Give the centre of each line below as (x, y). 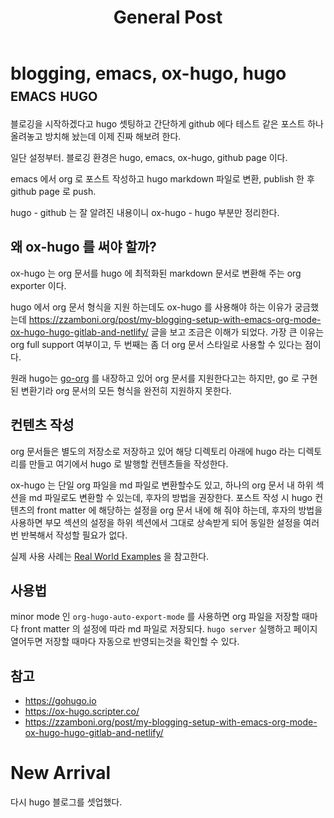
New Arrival (61, 773)
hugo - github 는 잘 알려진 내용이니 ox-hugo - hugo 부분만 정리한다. (145, 212)
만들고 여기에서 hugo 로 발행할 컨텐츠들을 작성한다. (128, 463)
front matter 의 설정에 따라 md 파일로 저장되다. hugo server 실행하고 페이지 (169, 629)
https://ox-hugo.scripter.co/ (82, 712)
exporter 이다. (38, 285)
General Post (168, 17)
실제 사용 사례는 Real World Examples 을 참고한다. (110, 556)
